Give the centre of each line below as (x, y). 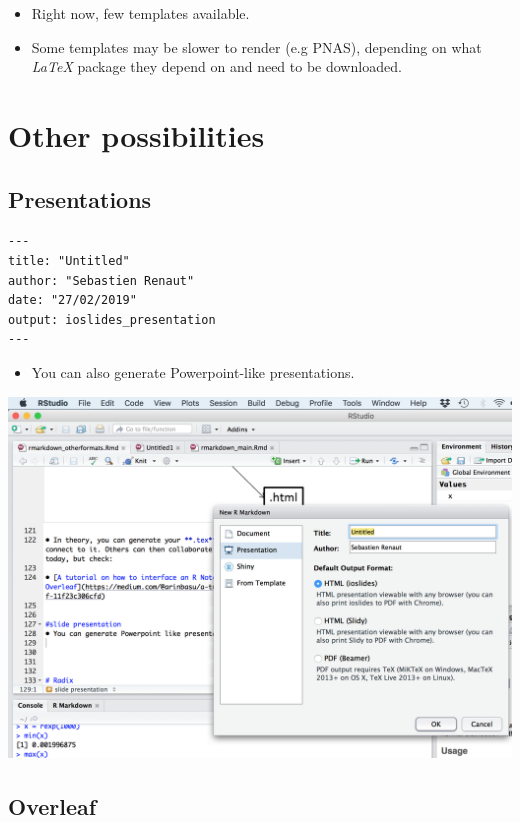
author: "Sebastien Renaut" (101, 280)
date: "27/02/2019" (72, 300)
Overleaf (52, 805)
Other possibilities (136, 134)
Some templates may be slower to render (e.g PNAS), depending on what (256, 46)
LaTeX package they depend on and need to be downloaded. (216, 66)
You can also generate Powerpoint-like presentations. (193, 371)
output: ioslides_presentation (112, 319)
